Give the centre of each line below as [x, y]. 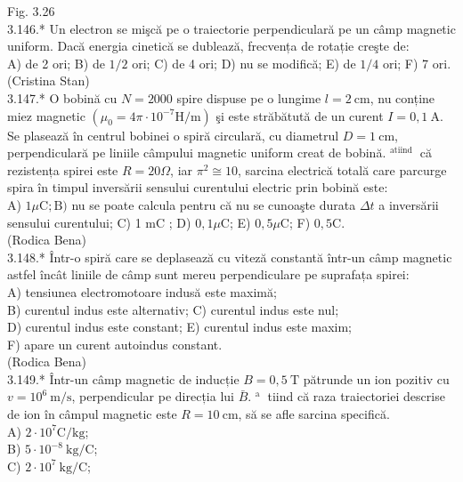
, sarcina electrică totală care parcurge [342, 169]
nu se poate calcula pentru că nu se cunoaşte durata [214, 204]
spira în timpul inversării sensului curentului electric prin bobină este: [198, 187]
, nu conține [402, 97]
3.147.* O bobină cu [62, 97]
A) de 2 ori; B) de [56, 63]
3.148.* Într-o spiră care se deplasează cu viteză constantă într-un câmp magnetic [230, 257]
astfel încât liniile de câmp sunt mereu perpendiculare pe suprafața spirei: [208, 274]
